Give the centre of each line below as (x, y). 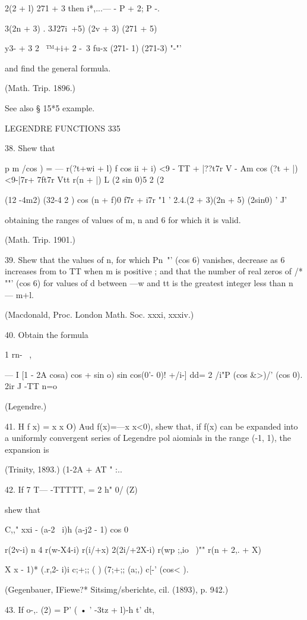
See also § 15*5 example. (50, 107)
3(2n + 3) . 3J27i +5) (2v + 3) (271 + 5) (81, 28)
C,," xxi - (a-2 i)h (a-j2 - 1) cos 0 (67, 529)
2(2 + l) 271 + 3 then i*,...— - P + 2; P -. (82, 8)
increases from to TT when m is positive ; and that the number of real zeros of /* (154, 271)
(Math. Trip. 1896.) (40, 88)
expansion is (27, 449)
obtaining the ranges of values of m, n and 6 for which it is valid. (123, 219)
